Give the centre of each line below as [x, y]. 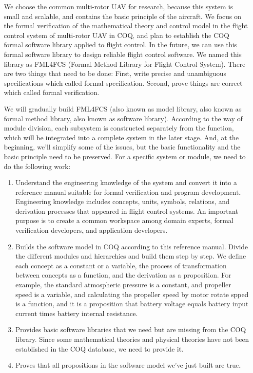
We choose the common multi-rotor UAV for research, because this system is [118, 6]
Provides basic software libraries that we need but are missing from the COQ [131, 329]
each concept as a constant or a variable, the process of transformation [121, 265]
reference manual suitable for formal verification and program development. [128, 192]
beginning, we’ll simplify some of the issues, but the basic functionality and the [122, 147]
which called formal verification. [52, 92]
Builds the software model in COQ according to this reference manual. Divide [132, 246]
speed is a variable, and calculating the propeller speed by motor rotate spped [132, 294]
